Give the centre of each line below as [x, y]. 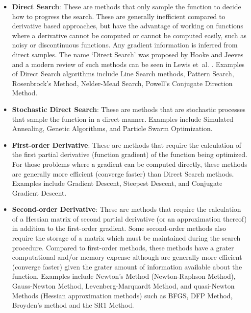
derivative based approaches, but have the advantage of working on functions [128, 26]
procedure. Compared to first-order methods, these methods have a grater [123, 247]
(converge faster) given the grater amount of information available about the [127, 266]
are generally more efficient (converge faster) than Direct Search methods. [123, 173]
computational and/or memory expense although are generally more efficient [127, 257]
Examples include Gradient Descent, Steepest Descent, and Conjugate [117, 183]
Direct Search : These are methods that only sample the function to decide [126, 6]
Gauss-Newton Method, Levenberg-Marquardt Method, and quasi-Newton [123, 286]
